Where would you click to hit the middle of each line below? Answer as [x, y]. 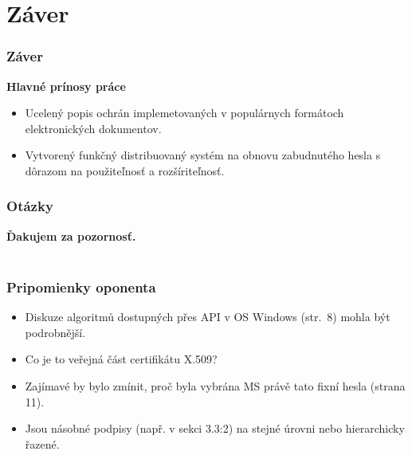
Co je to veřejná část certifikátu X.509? [121, 359]
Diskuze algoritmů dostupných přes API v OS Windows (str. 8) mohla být [208, 317]
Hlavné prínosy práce [66, 86]
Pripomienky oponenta [81, 286]
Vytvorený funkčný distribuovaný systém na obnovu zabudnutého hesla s [203, 155]
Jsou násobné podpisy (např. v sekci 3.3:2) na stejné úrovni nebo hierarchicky [215, 428]
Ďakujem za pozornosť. [71, 235]
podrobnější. [55, 332]
